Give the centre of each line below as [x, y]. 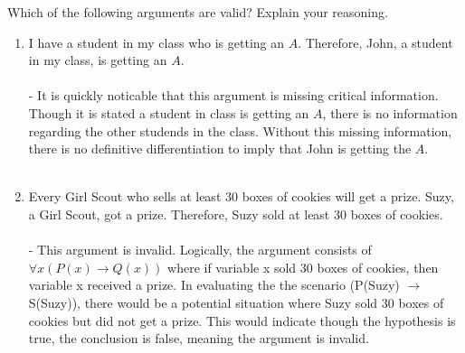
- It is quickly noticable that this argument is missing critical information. [233, 95]
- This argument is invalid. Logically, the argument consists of [200, 250]
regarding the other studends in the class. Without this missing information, [240, 130]
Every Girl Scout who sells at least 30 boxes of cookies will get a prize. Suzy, [241, 196]
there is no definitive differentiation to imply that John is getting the [220, 149]
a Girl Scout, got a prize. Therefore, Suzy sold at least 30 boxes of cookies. [236, 214]
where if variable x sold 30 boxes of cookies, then [303, 267]
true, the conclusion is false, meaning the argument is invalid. [199, 338]
